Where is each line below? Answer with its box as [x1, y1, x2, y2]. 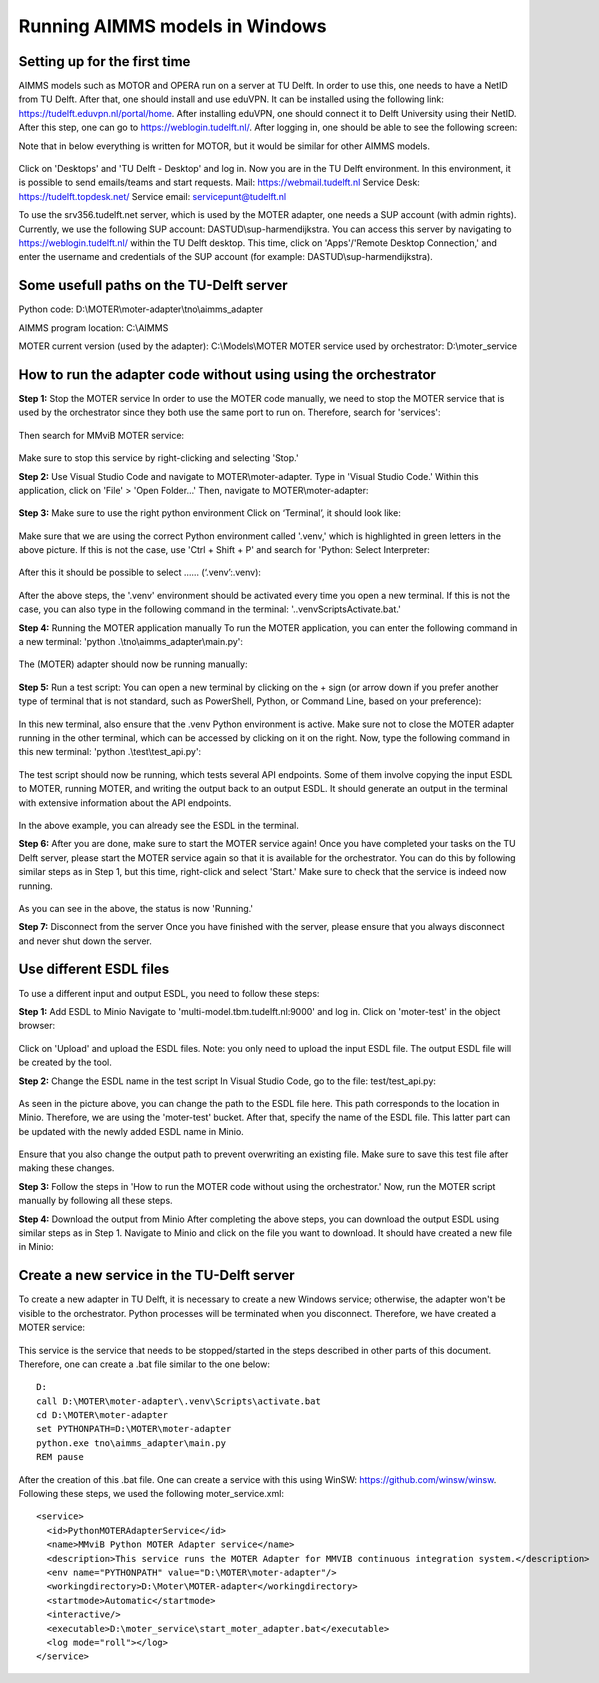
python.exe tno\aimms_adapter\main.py [36, 1437, 227, 1449]
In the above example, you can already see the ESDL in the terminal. [18, 819, 300, 831]
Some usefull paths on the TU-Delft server [18, 277, 289, 294]
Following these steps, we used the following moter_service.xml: [18, 1488, 285, 1500]
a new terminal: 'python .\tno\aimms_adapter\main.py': [18, 636, 244, 648]
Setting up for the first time [18, 53, 191, 70]
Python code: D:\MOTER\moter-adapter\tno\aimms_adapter [18, 303, 264, 315]
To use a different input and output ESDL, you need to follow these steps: [18, 987, 320, 999]
